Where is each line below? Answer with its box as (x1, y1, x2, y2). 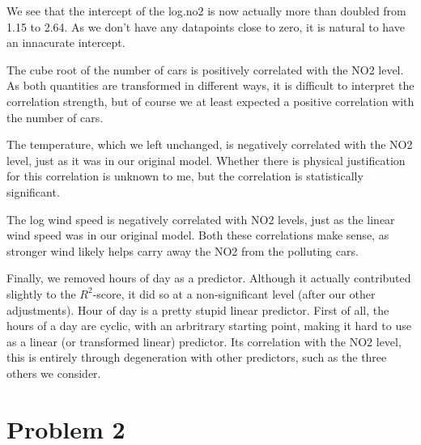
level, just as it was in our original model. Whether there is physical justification (6, 151, 406, 168)
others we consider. (6, 364, 101, 381)
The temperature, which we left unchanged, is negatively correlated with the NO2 (6, 136, 413, 153)
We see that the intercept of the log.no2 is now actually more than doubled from (6, 2, 406, 19)
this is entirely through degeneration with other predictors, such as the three (6, 349, 387, 366)
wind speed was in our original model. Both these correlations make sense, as (6, 227, 389, 244)
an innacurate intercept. (6, 34, 125, 51)
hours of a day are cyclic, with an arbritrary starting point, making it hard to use (6, 317, 411, 334)
